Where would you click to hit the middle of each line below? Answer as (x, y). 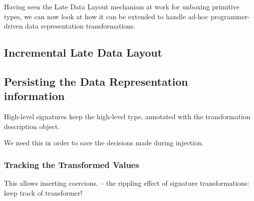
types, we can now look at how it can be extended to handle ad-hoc (106, 16)
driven (14, 26)
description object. (32, 126)
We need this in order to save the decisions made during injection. (104, 143)
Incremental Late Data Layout (83, 52)
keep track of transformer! (43, 192)
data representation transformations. (80, 26)
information (34, 96)
